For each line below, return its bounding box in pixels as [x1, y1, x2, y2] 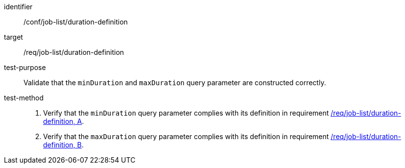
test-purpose [4, 63, 46, 72]
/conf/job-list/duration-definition [24, 18, 128, 26]
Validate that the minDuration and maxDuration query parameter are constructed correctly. [24, 78, 326, 87]
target [4, 33, 23, 41]
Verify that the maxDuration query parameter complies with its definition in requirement [43, 132, 329, 141]
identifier [4, 2, 33, 11]
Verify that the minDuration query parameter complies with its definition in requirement [43, 109, 329, 117]
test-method [4, 94, 44, 102]
